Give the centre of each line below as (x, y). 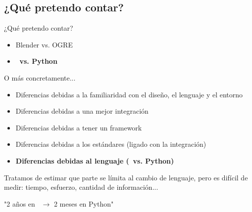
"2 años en (20, 203)
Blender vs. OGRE (44, 44)
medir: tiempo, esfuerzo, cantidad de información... (81, 187)
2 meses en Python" (84, 203)
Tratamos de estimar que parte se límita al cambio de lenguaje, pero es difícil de (126, 177)
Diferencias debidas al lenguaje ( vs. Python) (95, 160)
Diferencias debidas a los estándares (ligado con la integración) (111, 144)
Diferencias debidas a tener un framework (79, 127)
